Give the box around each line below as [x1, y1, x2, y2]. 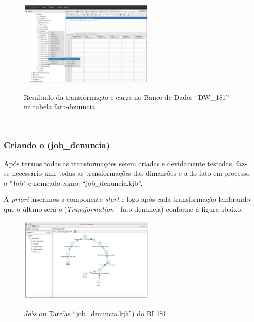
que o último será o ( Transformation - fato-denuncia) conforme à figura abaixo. [4, 203, 243, 214]
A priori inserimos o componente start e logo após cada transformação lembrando [4, 194, 250, 204]
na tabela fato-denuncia [24, 101, 95, 112]
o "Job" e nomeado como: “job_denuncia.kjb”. [4, 177, 143, 188]
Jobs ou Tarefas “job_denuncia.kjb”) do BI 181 [24, 308, 167, 318]
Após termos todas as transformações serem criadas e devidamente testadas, [4, 158, 234, 168]
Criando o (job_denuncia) [4, 139, 110, 151]
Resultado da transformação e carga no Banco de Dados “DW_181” [24, 92, 229, 102]
